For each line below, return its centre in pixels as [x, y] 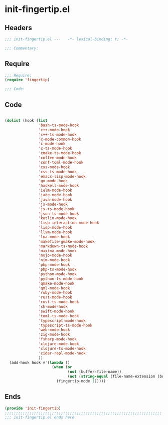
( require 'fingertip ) [27, 80]
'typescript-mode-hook [62, 321]
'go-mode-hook [53, 181]
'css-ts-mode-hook [58, 172]
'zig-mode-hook [54, 335]
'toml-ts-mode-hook [59, 316]
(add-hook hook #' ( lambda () [40, 362]
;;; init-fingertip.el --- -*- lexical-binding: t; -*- [66, 39]
